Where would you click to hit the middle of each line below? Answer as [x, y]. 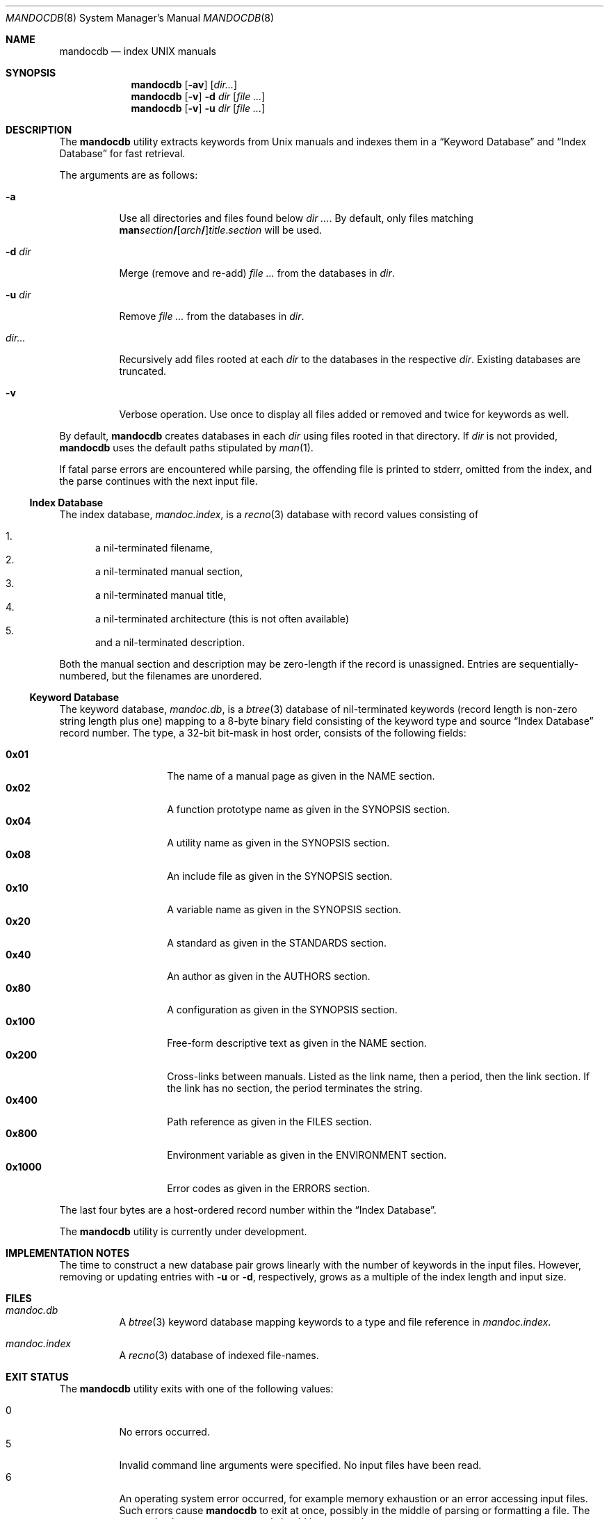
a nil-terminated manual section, [169, 571]
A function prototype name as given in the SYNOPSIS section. [309, 809]
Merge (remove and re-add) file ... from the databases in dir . [257, 273]
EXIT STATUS [37, 1377]
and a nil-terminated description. [170, 642]
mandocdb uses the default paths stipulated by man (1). [186, 448]
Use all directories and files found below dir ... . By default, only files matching [296, 218]
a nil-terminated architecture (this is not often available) [222, 619]
